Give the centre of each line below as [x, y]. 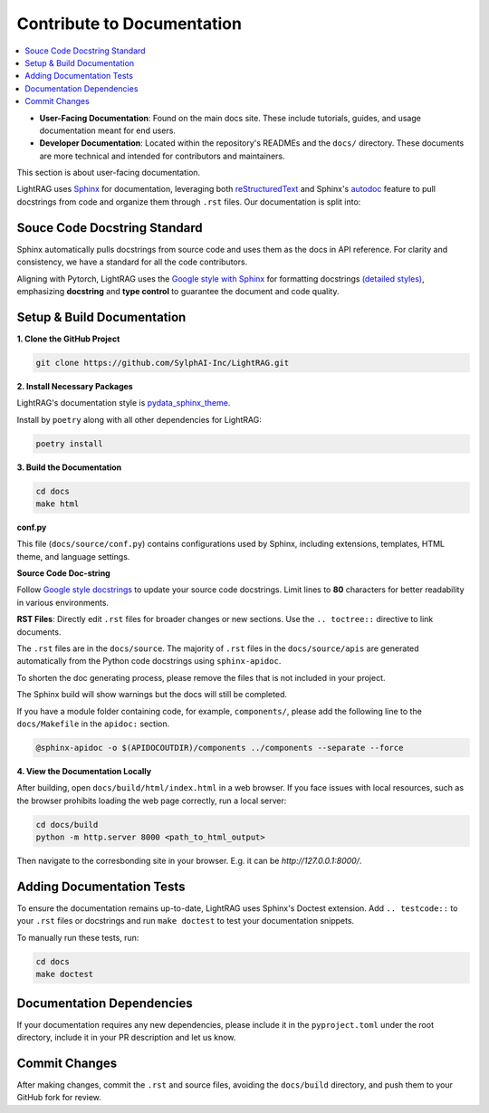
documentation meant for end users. [108, 130]
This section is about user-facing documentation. [109, 173]
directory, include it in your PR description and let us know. [126, 1038]
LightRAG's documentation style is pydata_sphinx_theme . [124, 403]
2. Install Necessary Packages [75, 386]
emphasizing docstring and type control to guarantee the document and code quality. [178, 291]
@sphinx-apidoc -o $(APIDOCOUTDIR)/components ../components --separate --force [220, 748]
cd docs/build [67, 825]
